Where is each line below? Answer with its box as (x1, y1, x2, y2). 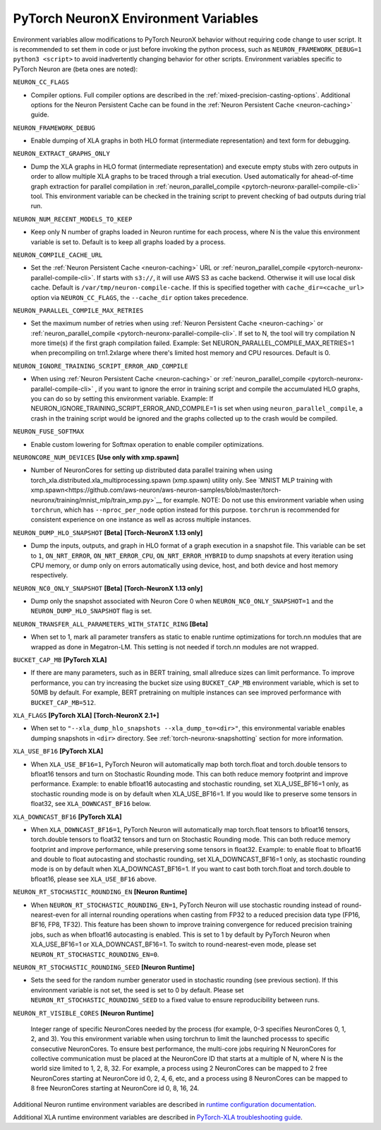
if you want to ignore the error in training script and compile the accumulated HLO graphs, (98, 385, 360, 393)
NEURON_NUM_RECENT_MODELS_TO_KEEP (13, 215, 133, 223)
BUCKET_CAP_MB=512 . (30, 698, 97, 707)
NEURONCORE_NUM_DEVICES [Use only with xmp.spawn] (13, 453, 179, 462)
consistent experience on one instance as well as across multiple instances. (30, 515, 252, 524)
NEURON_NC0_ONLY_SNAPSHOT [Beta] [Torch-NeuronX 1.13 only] (13, 584, 203, 592)
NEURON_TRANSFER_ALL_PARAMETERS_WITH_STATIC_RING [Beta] (13, 620, 208, 628)
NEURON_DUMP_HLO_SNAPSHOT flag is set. (30, 607, 152, 615)
